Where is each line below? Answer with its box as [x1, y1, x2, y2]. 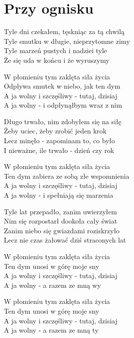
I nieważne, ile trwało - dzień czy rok [4, 145, 115, 155]
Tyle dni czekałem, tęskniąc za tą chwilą [4, 26, 125, 37]
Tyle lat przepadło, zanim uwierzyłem [4, 206, 117, 216]
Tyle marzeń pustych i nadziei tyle [4, 45, 107, 56]
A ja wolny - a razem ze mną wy [4, 280, 101, 290]
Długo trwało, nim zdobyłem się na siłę [4, 116, 121, 126]
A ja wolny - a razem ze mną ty [4, 325, 99, 335]
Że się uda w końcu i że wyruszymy [4, 55, 110, 65]
